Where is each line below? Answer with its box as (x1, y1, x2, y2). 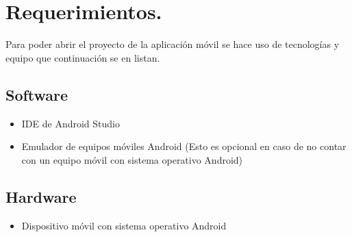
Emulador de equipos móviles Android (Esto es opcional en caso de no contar (21, 139, 347, 153)
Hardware (5, 186, 77, 207)
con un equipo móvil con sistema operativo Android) (21, 152, 243, 166)
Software (5, 84, 68, 105)
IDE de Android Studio (21, 116, 120, 130)
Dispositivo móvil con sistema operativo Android (21, 218, 227, 232)
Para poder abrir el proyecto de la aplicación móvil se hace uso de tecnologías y (5, 37, 340, 51)
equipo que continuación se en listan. (5, 50, 160, 64)
